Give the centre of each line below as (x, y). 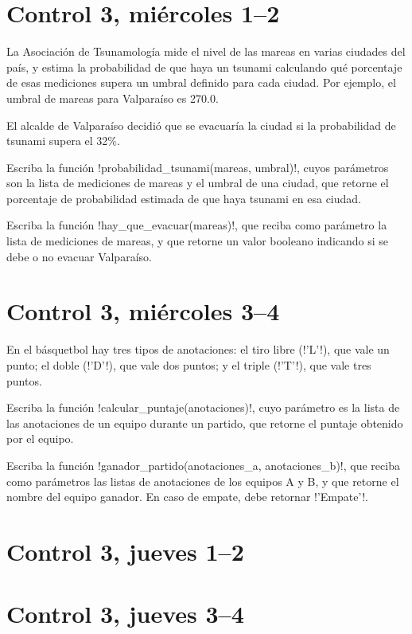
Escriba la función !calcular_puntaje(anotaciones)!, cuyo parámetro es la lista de (203, 407)
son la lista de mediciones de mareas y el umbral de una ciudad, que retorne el (198, 183)
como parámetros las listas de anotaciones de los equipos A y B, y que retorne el (203, 481)
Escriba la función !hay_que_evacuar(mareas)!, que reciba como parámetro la (197, 225)
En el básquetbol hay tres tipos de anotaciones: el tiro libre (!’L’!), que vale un (198, 349)
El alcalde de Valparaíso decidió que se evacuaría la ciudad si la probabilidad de (201, 125)
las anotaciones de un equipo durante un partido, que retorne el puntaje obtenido (205, 423)
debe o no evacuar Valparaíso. (79, 256)
